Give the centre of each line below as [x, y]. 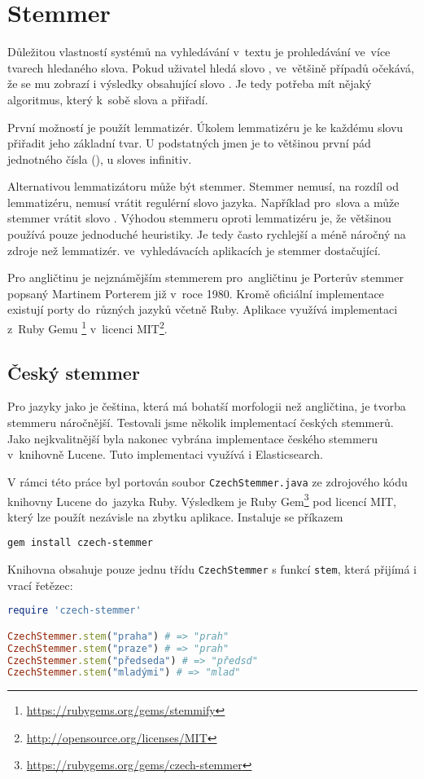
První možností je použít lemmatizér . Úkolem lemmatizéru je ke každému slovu [205, 127]
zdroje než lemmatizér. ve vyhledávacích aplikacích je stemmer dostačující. [194, 250]
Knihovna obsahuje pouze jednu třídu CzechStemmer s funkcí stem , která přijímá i [212, 569]
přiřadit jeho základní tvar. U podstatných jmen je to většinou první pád [189, 143]
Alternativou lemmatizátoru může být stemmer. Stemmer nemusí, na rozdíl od [203, 186]
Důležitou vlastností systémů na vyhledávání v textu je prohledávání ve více [199, 52]
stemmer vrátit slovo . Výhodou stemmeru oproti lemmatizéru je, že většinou [199, 218]
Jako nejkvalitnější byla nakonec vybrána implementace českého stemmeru [193, 438]
